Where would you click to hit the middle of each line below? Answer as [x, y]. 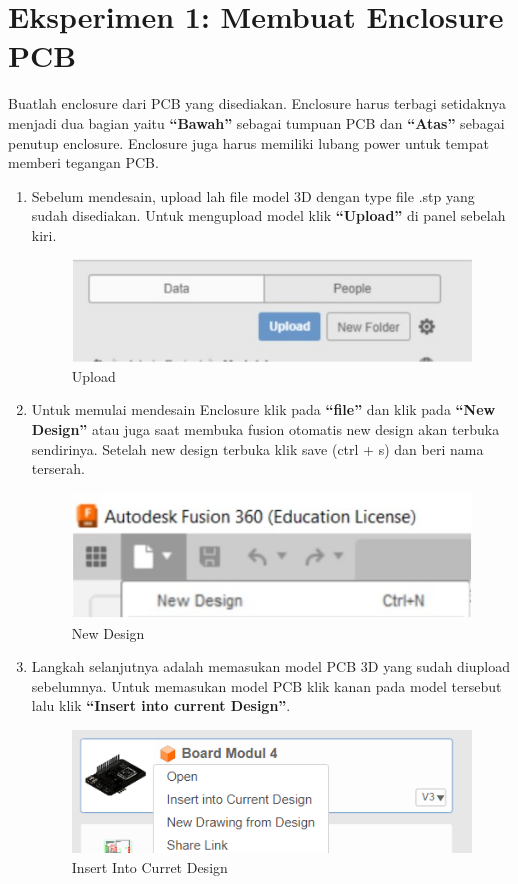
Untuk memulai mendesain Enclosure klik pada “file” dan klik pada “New [263, 409]
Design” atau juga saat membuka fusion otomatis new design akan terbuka [265, 429]
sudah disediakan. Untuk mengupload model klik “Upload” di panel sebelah [268, 215]
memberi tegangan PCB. [83, 162]
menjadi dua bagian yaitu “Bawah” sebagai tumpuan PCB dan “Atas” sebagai [256, 122]
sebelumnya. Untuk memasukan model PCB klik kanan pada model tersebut [266, 685]
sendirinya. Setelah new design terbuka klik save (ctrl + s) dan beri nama [257, 448]
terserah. [58, 468]
